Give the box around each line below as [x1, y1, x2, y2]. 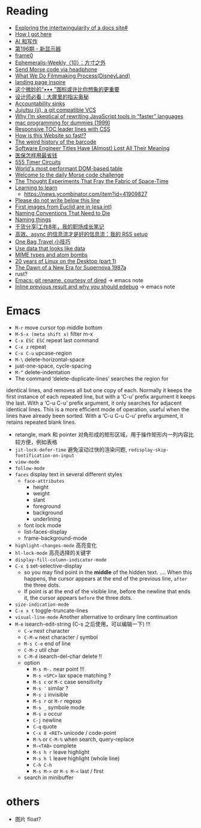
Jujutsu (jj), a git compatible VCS [14, 106, 97, 113]
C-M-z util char [23, 646, 59, 653]
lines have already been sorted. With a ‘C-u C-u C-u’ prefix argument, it [6, 412, 184, 419]
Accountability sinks [14, 100, 65, 107]
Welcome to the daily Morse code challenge [14, 171, 124, 178]
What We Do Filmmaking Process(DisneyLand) [14, 72, 131, 79]
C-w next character [23, 627, 70, 634]
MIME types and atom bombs [14, 251, 88, 258]
